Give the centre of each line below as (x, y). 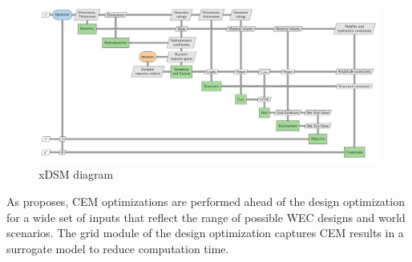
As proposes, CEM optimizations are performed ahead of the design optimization (206, 202)
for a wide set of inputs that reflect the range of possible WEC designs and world (206, 217)
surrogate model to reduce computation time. (118, 248)
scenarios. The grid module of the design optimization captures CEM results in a (205, 233)
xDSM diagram (76, 174)
